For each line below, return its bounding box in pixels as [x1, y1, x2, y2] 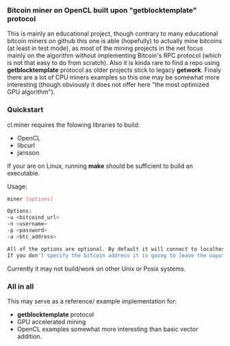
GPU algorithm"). [7, 88, 55, 96]
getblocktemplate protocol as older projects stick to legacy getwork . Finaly [7, 66, 222, 74]
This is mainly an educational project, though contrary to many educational [7, 29, 218, 38]
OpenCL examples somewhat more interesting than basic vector [16, 325, 199, 333]
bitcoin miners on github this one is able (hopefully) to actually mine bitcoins [7, 37, 222, 45]
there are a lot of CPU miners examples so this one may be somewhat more [7, 73, 220, 82]
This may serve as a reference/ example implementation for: [7, 297, 177, 305]
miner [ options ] [7, 195, 53, 202]
